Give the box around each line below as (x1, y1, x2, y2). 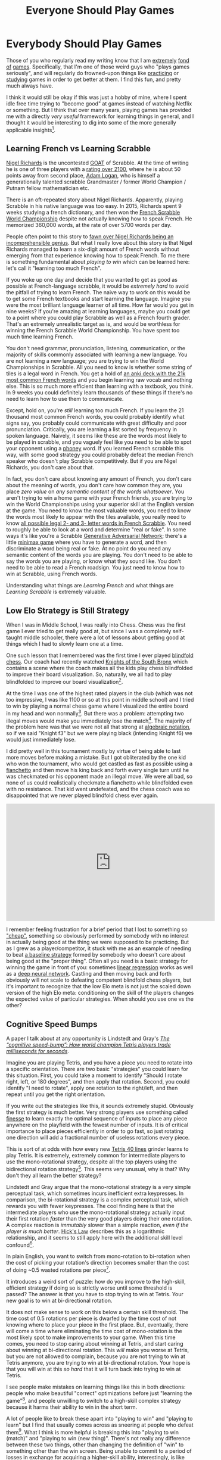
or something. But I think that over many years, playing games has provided (6, 106, 192, 113)
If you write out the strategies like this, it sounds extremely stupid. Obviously (6, 1103, 194, 1109)
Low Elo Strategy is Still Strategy (6, 605, 130, 615)
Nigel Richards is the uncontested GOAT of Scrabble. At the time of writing (6, 159, 189, 167)
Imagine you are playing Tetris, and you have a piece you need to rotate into (6, 1059, 192, 1066)
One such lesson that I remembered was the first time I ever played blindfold (6, 652, 194, 659)
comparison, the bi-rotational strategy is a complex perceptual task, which (6, 1196, 189, 1203)
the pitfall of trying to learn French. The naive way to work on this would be (6, 289, 191, 296)
